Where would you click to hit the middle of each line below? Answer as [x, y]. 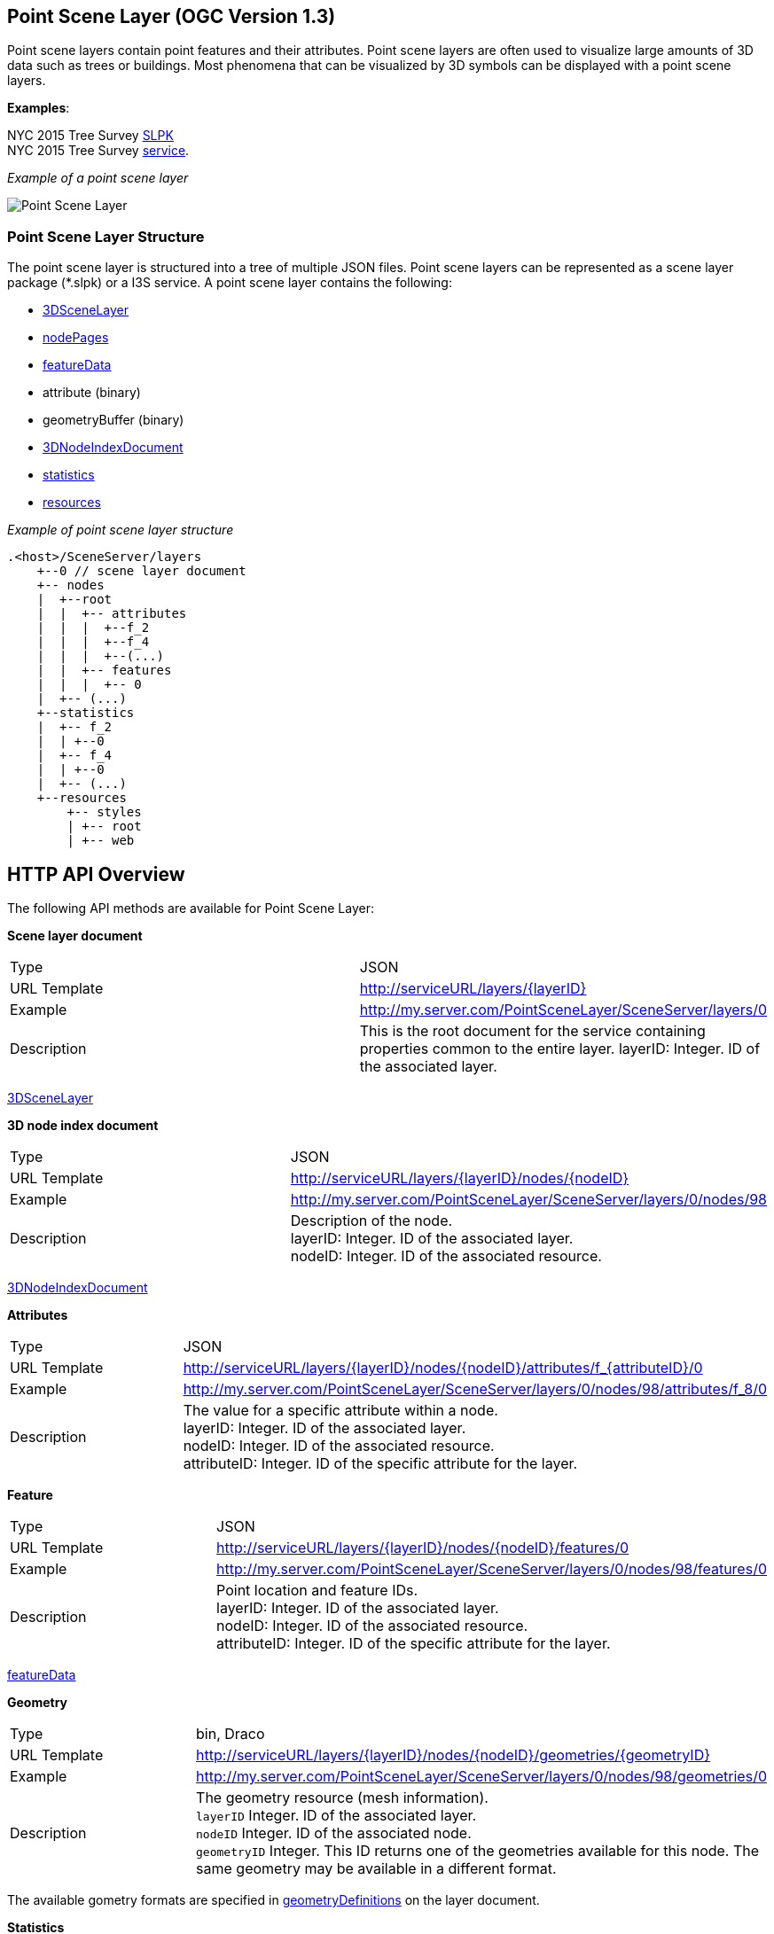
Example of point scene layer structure [121, 530]
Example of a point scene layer [98, 178]
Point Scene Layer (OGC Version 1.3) [172, 16]
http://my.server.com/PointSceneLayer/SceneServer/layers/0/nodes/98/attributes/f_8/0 [475, 1389]
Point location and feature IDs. [317, 1591]
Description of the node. [371, 1221]
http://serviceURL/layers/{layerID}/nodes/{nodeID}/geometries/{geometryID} [453, 1755]
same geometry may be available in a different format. [376, 1869]
